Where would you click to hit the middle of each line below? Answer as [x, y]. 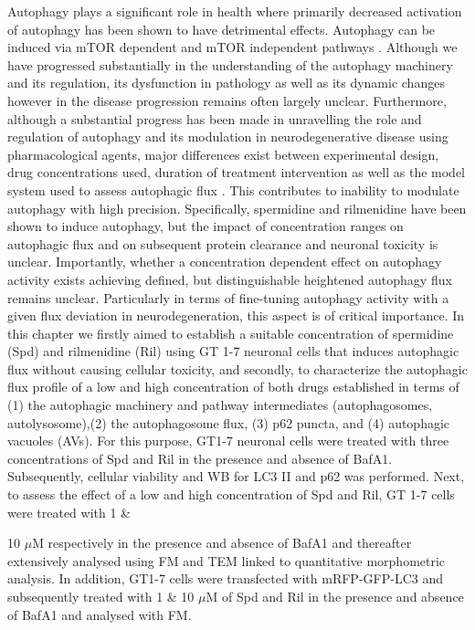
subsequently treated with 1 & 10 [101, 596]
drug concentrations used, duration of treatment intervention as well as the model [237, 172]
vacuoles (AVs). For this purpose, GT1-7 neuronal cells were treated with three [228, 441]
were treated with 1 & [69, 512]
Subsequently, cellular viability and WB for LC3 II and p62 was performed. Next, [236, 476]
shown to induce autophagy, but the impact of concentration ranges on [206, 226]
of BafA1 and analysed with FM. [100, 614]
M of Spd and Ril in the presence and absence [335, 596]
